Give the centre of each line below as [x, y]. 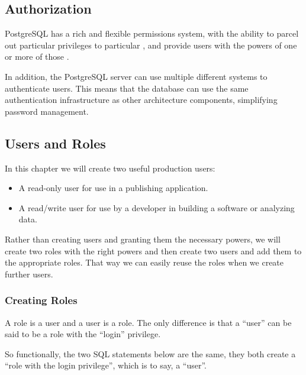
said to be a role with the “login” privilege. [83, 334]
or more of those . [37, 56]
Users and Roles [55, 143]
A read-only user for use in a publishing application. [113, 188]
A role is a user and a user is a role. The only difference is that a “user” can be [148, 322]
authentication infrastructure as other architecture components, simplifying [141, 100]
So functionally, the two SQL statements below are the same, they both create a [150, 353]
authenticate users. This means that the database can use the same [127, 88]
